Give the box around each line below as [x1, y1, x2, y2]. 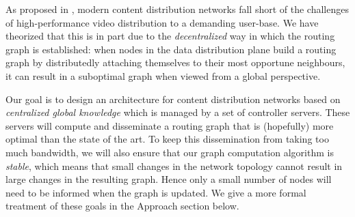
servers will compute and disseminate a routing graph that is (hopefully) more [5, 118, 334, 132]
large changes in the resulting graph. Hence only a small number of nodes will [5, 172, 332, 186]
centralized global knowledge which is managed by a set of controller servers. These [5, 105, 350, 119]
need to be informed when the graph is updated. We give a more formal [5, 185, 306, 199]
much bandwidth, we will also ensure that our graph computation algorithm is [5, 145, 334, 159]
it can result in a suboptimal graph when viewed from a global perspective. [5, 68, 321, 83]
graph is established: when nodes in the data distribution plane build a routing [5, 42, 337, 56]
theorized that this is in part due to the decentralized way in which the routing [5, 29, 335, 43]
